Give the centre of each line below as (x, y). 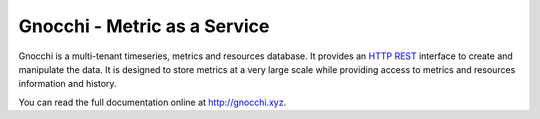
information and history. (67, 84)
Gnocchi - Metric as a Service (144, 26)
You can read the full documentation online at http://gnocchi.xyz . (152, 102)
